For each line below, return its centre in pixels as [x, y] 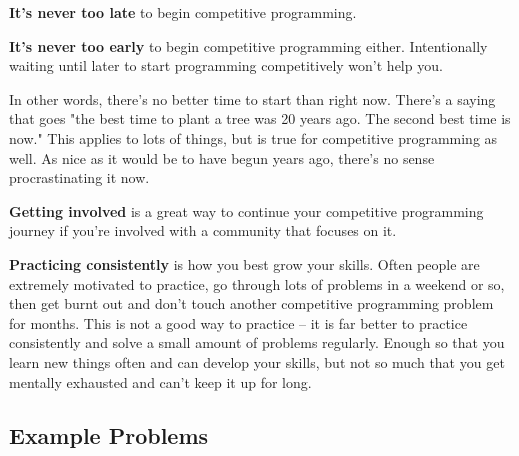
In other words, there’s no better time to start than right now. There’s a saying [252, 98]
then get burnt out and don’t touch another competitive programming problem [251, 303]
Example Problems [109, 435]
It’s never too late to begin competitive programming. [183, 12]
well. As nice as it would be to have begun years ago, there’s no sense [222, 157]
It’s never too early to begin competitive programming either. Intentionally [248, 45]
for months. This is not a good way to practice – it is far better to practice [238, 322]
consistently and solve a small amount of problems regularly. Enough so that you [257, 342]
